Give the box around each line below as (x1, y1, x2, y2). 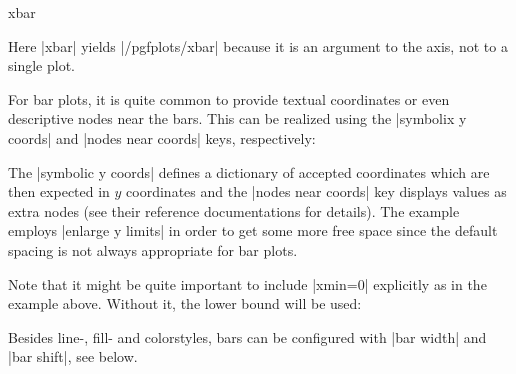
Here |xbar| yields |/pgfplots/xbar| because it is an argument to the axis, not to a (8, 35, 508, 56)
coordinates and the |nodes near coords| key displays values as (126, 181, 507, 202)
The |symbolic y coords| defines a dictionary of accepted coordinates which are (8, 161, 490, 182)
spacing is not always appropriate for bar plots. (8, 239, 298, 260)
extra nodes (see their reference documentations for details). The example (8, 200, 460, 221)
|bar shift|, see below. (8, 346, 138, 367)
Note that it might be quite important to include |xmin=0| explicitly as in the (8, 273, 487, 294)
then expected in (8, 181, 110, 202)
